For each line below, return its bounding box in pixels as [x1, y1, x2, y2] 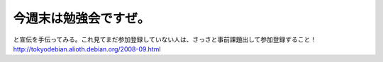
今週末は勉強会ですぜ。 [13, 11, 150, 26]
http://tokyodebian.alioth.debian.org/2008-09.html [13, 44, 161, 53]
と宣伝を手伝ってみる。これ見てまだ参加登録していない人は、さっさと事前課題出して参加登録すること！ [13, 35, 317, 44]
